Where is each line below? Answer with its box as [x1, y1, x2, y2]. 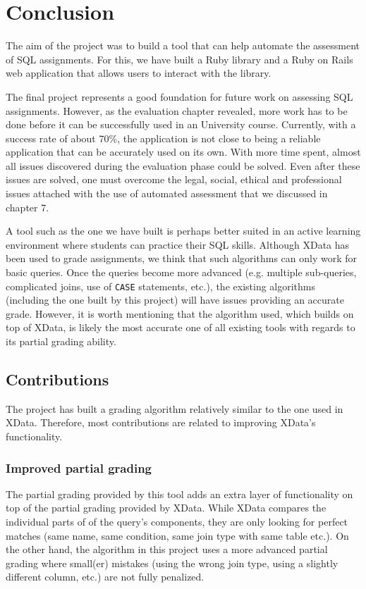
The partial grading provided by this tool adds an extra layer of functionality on [6, 486, 353, 501]
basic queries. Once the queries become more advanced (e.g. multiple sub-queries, [6, 265, 357, 280]
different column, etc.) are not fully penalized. [6, 569, 205, 584]
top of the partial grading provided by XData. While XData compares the [6, 500, 327, 515]
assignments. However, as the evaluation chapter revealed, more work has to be [6, 103, 348, 118]
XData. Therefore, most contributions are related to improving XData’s [6, 415, 316, 430]
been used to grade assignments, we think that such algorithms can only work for [6, 251, 357, 266]
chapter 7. [6, 199, 49, 214]
